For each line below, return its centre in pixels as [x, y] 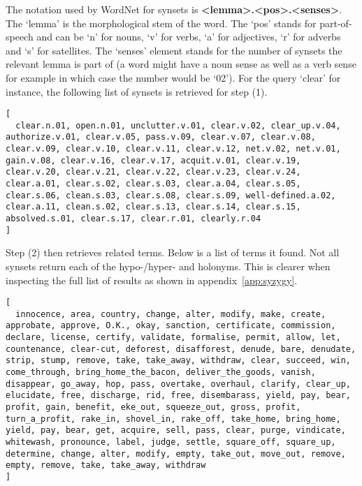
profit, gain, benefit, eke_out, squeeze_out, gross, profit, [153, 407]
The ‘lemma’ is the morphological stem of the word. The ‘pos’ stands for [161, 23]
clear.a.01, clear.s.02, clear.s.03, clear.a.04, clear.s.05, [153, 184]
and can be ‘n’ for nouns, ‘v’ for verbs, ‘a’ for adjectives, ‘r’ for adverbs [189, 37]
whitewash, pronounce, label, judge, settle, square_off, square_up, [171, 442]
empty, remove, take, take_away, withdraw [106, 465]
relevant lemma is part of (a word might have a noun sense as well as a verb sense [181, 64]
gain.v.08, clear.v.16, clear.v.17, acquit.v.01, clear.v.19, [153, 160]
